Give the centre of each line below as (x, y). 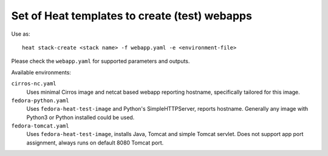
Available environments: (41, 72)
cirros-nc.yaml (34, 84)
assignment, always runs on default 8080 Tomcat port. (95, 143)
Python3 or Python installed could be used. (80, 117)
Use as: (21, 34)
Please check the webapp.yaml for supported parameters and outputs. (101, 61)
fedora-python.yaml (40, 100)
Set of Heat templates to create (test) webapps (132, 16)
